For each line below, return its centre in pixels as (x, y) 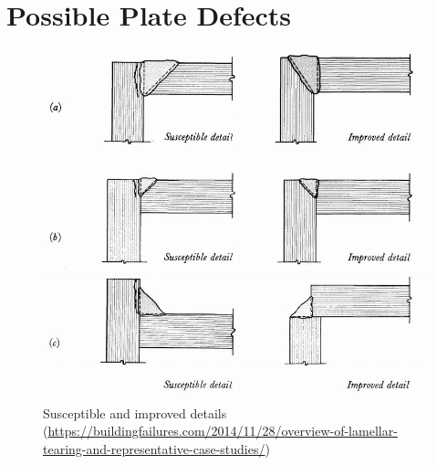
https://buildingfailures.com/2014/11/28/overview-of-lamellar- (223, 431)
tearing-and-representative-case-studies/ (154, 449)
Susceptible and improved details (135, 412)
